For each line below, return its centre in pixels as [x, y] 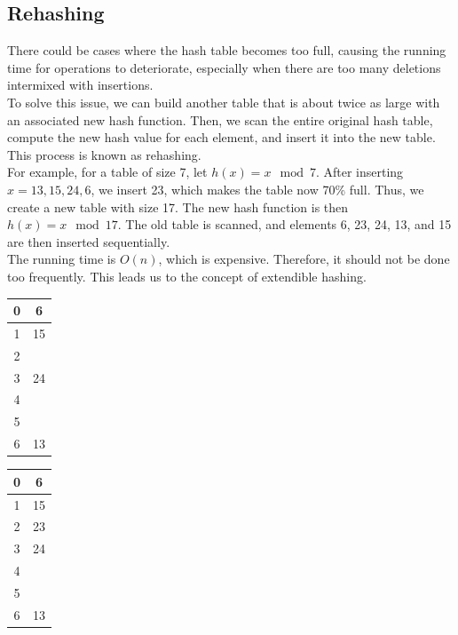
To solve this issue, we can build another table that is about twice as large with [224, 102]
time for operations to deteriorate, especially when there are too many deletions [224, 67]
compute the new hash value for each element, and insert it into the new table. [221, 137]
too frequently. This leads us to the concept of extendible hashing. [187, 276]
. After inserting [359, 172]
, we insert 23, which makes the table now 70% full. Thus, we [257, 189]
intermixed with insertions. [80, 85]
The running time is [62, 259]
